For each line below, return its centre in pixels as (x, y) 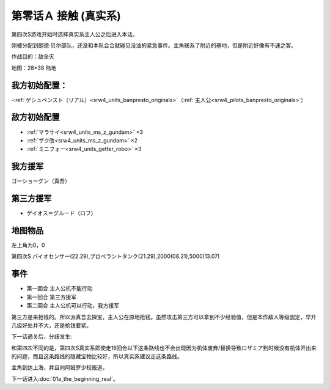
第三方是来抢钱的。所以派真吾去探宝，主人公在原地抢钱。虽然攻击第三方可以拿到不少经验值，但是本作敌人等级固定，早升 (164, 317)
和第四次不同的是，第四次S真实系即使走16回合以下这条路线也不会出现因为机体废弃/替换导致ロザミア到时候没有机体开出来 (164, 348)
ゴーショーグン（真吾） (41, 181)
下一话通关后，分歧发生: (42, 337)
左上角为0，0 (28, 245)
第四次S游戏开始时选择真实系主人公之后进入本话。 (75, 34)
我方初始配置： (39, 85)
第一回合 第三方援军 (51, 297)
